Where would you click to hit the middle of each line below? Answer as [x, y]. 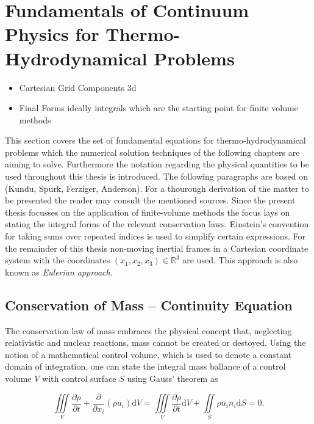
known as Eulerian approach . [59, 272]
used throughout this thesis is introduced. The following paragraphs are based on [156, 176]
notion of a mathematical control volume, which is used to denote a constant [148, 354]
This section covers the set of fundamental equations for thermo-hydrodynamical [155, 140]
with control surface [79, 378]
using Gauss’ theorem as [173, 378]
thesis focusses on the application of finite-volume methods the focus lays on [148, 212]
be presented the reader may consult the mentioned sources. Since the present [150, 200]
